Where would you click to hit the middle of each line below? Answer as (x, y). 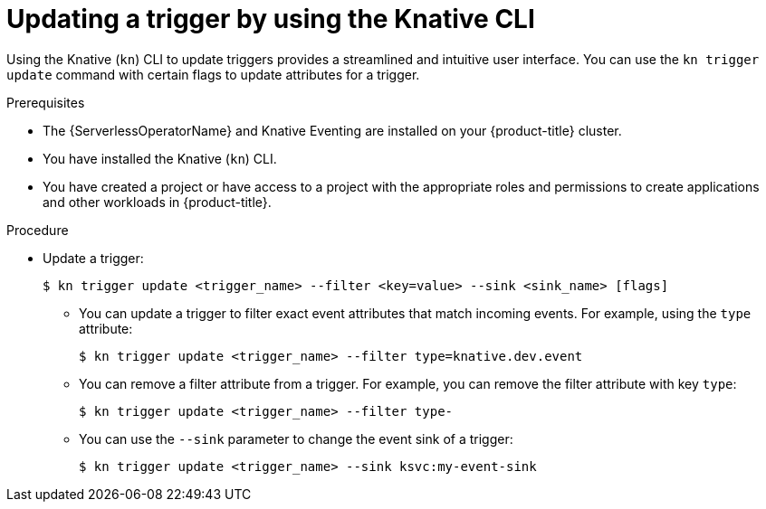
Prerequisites (46, 102)
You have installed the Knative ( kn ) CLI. (160, 158)
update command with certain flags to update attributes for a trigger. (213, 74)
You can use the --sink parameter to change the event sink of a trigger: (296, 438)
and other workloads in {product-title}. (157, 202)
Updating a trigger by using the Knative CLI (271, 19)
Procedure (38, 230)
